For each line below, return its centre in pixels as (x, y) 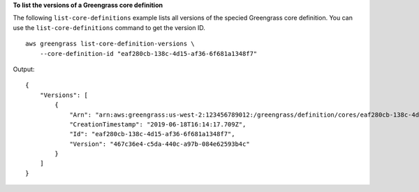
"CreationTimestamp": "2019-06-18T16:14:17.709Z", (158, 124)
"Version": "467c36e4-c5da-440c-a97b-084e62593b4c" (160, 144)
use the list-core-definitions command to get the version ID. (109, 27)
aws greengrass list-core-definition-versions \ (110, 44)
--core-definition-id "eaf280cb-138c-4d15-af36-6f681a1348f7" (148, 53)
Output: (24, 69)
